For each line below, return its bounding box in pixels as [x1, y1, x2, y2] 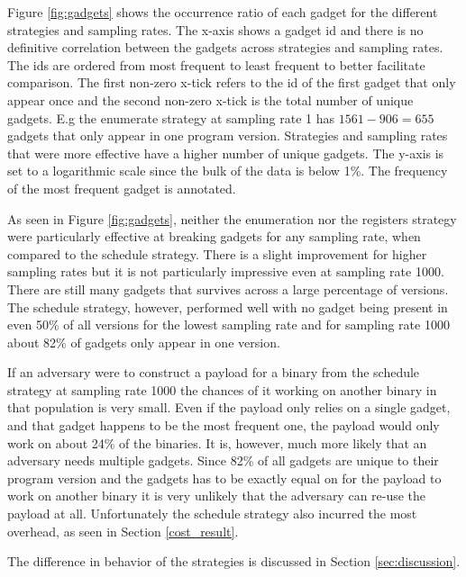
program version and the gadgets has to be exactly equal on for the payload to [7, 468, 442, 487]
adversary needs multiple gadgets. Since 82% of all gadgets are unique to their [7, 451, 439, 470]
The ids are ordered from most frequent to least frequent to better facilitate [7, 55, 425, 74]
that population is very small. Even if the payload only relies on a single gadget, [7, 398, 451, 417]
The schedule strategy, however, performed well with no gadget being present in [7, 297, 448, 316]
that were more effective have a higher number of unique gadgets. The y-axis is [7, 143, 444, 162]
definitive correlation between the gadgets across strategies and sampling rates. [7, 38, 443, 57]
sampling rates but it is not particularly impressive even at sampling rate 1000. [7, 262, 444, 281]
